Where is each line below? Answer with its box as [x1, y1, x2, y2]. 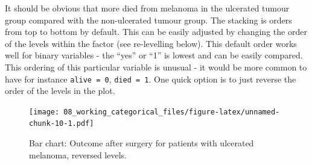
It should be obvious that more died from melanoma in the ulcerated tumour [5, 2, 290, 14]
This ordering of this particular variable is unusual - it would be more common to [5, 60, 307, 73]
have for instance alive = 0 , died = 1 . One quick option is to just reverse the [5, 72, 296, 85]
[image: [29, 107, 60, 116]
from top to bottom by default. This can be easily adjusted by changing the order [5, 25, 307, 38]
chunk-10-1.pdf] [29, 119, 94, 128]
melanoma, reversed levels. [29, 148, 127, 161]
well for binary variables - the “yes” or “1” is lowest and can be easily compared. [5, 49, 303, 61]
